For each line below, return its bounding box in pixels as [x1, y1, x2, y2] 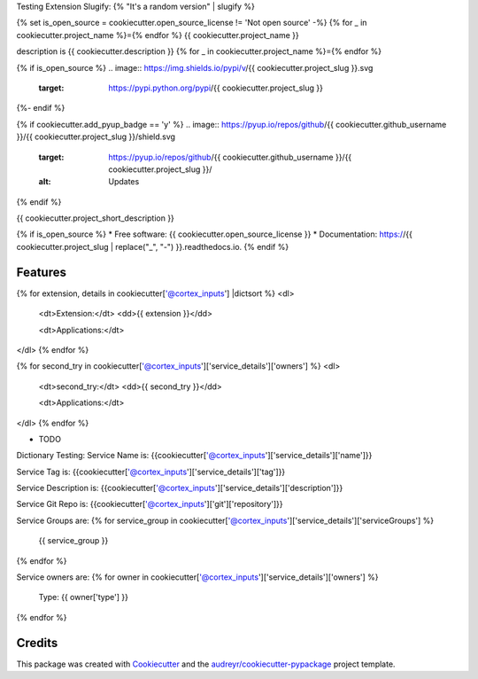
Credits [16, 635, 58, 651]
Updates [108, 176, 140, 187]
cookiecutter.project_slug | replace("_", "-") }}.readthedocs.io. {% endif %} [16, 241, 289, 252]
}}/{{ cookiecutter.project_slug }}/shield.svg [16, 131, 176, 142]
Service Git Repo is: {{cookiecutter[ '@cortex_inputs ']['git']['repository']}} [16, 499, 283, 510]
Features [16, 264, 66, 279]
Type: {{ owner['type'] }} [38, 592, 128, 603]
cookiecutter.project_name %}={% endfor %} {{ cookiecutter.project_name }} [16, 29, 300, 40]
